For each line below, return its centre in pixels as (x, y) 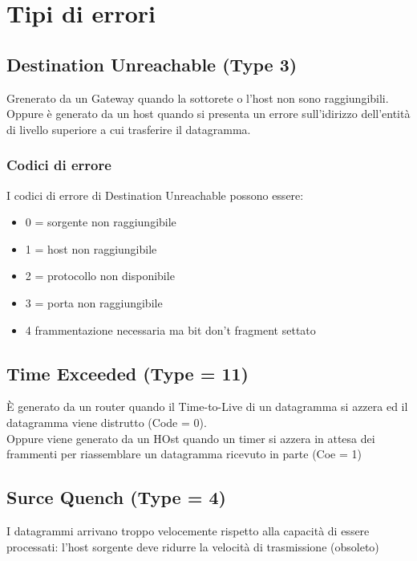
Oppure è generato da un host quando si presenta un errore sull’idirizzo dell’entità (208, 114)
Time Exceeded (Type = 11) (128, 373)
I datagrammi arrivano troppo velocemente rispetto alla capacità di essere (188, 530)
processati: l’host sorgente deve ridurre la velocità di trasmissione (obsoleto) (193, 546)
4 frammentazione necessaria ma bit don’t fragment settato (170, 329)
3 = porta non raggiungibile (94, 302)
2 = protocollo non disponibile (100, 276)
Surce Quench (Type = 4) (116, 497)
